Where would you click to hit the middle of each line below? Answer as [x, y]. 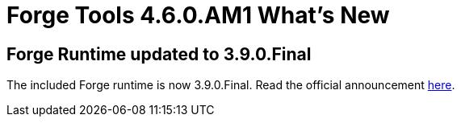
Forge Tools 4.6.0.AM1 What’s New [198, 15]
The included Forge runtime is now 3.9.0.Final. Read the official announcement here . [231, 85]
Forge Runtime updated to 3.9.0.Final [159, 54]
